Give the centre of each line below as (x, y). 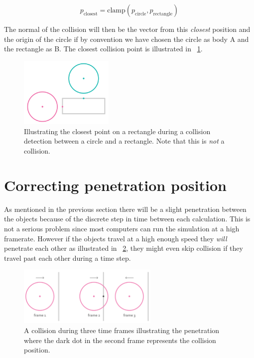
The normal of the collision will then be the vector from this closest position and (127, 29)
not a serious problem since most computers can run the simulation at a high (122, 228)
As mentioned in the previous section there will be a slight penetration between (125, 209)
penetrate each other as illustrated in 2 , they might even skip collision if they (124, 248)
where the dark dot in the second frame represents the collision (120, 340)
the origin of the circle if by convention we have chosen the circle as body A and (127, 39)
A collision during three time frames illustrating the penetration (122, 330)
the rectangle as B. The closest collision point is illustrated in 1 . (103, 49)
